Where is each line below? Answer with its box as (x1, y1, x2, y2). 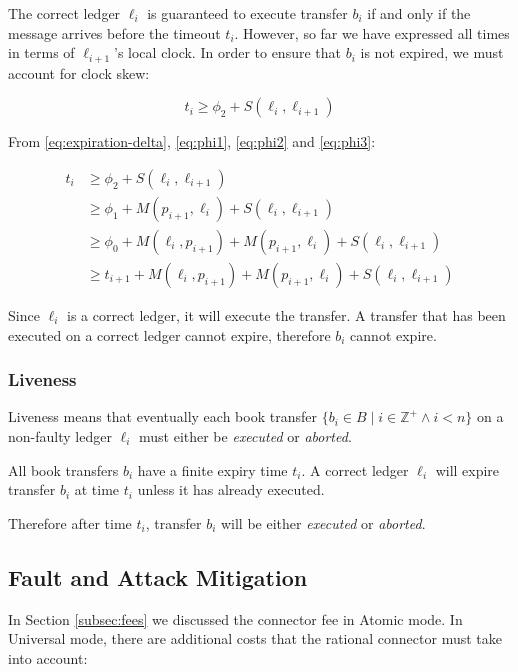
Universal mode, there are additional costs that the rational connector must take (8, 628, 502, 649)
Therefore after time (8, 512, 132, 533)
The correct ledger (8, 3, 121, 23)
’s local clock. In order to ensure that (114, 42, 341, 63)
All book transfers (8, 459, 119, 480)
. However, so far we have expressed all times (234, 22, 510, 43)
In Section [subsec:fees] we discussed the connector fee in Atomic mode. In (8, 608, 463, 629)
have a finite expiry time (137, 459, 288, 480)
